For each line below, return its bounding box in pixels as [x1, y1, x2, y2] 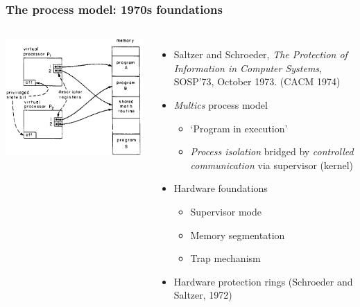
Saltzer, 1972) [173, 288, 232, 302]
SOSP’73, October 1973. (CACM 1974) [173, 74, 341, 89]
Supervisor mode [190, 204, 262, 218]
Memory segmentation [190, 227, 285, 242]
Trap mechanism [190, 251, 261, 265]
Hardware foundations [173, 181, 268, 195]
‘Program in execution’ [190, 121, 288, 135]
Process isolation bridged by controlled [190, 144, 354, 159]
